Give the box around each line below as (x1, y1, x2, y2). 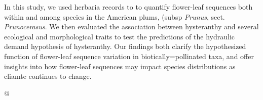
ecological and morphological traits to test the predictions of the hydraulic (4, 31, 235, 41)
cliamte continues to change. (4, 71, 92, 81)
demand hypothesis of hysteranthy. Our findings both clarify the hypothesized (4, 41, 246, 52)
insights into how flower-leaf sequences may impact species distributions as (4, 61, 236, 71)
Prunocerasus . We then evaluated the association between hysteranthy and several (4, 21, 259, 32)
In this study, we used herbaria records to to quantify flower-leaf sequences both (4, 2, 253, 12)
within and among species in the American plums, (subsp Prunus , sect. (4, 11, 225, 22)
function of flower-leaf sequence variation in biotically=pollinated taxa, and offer (4, 51, 254, 61)
